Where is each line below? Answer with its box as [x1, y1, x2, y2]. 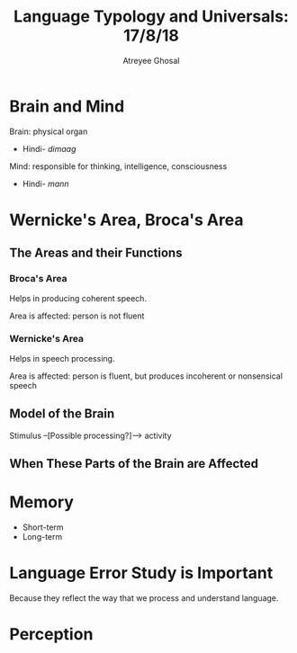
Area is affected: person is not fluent [9, 310, 145, 321]
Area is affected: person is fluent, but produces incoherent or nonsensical [9, 371, 283, 381]
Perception [9, 624, 94, 645]
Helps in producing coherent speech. [9, 292, 147, 303]
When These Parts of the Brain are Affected [9, 456, 259, 471]
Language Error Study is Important [9, 563, 274, 584]
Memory [9, 492, 75, 513]
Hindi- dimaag [22, 143, 76, 154]
